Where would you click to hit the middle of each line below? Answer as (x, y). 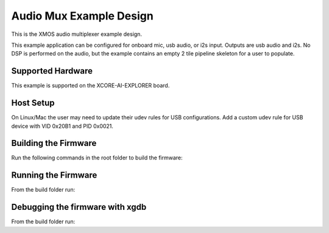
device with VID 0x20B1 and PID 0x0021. (62, 126)
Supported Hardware (52, 71)
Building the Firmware (54, 143)
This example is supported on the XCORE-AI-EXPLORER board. (90, 86)
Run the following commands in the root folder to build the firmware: (97, 158)
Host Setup (33, 103)
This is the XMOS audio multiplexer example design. (77, 34)
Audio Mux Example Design (82, 16)
